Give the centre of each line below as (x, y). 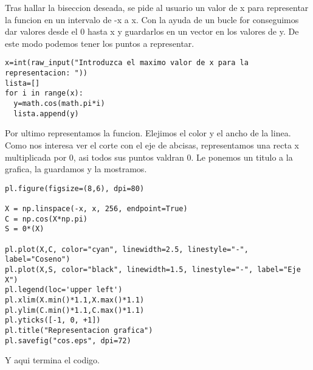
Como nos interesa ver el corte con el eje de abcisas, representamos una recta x (152, 145)
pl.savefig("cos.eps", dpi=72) (68, 340)
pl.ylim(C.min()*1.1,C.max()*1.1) (75, 310)
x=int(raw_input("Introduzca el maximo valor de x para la (127, 63)
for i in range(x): (44, 93)
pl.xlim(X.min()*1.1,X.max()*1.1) (75, 300)
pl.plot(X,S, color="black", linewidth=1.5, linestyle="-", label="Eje (153, 269)
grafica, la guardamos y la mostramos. (76, 169)
